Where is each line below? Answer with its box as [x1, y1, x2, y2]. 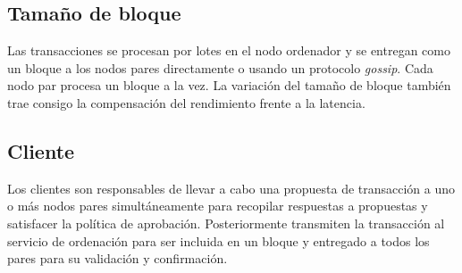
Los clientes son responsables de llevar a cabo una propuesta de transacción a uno [7, 178, 456, 197]
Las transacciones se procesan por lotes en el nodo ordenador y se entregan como [7, 41, 450, 60]
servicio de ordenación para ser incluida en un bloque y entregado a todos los [7, 231, 430, 250]
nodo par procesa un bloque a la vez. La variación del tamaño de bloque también [7, 76, 451, 95]
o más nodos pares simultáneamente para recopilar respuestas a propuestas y [7, 196, 428, 215]
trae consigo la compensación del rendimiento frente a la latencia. [7, 93, 365, 112]
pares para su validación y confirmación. [7, 249, 228, 268]
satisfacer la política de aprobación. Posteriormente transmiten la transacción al [7, 213, 445, 232]
